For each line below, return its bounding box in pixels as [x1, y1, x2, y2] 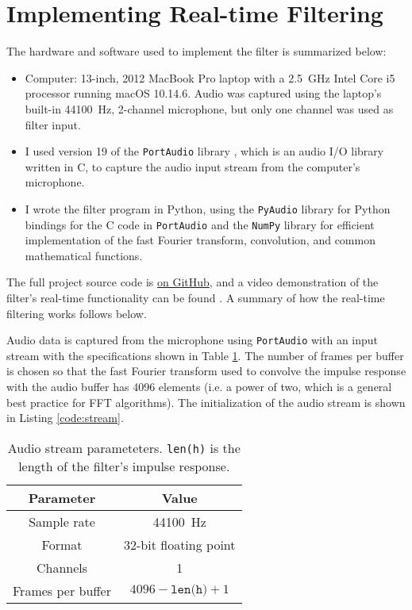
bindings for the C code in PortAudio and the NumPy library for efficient [25, 216, 375, 232]
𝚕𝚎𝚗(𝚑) [171, 583, 208, 597]
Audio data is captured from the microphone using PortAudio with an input [6, 332, 379, 348]
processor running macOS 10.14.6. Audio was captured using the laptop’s [25, 85, 382, 102]
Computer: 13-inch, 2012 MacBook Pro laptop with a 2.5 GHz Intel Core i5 [25, 69, 395, 86]
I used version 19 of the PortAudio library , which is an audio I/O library [25, 143, 384, 159]
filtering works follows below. [6, 305, 147, 321]
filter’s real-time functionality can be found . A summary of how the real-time [6, 290, 385, 306]
